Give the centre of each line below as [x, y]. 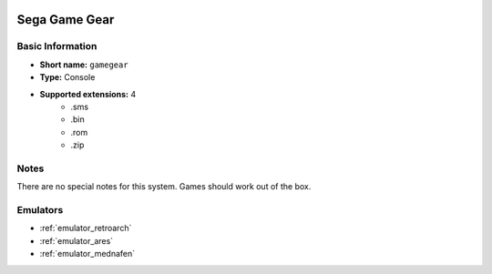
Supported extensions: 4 [88, 94]
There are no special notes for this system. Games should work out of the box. [164, 187]
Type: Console [67, 77]
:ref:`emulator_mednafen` [87, 254]
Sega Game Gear [66, 20]
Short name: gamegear [84, 65]
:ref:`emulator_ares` [77, 240]
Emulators [40, 210]
